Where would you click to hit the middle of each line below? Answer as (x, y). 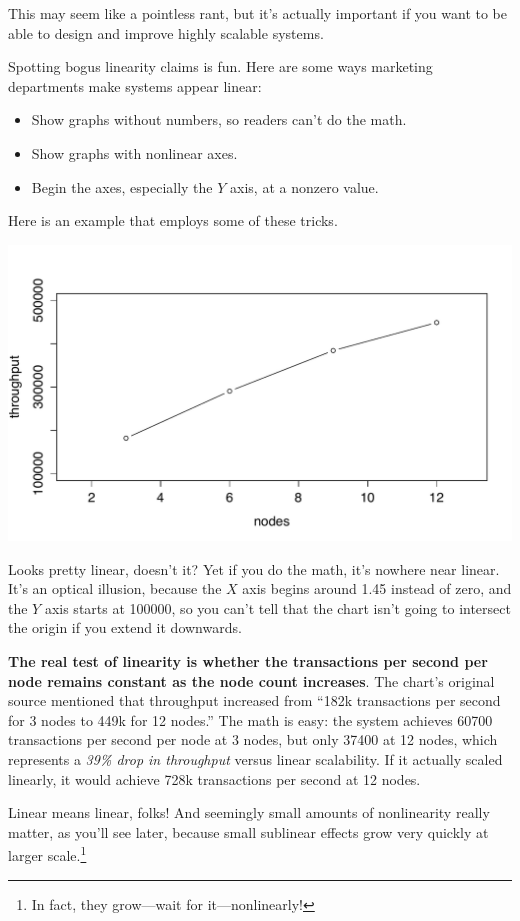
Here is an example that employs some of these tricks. (173, 220)
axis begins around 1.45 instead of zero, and (377, 588)
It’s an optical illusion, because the (115, 588)
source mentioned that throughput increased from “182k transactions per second (254, 700)
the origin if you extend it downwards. (125, 627)
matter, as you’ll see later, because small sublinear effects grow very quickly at (248, 831)
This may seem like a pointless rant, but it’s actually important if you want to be (258, 13)
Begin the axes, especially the (122, 186)
